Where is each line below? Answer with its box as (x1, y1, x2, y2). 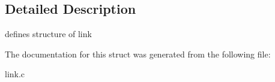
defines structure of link (5, 28, 92, 40)
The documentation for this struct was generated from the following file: (5, 47, 271, 60)
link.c (5, 68, 25, 80)
